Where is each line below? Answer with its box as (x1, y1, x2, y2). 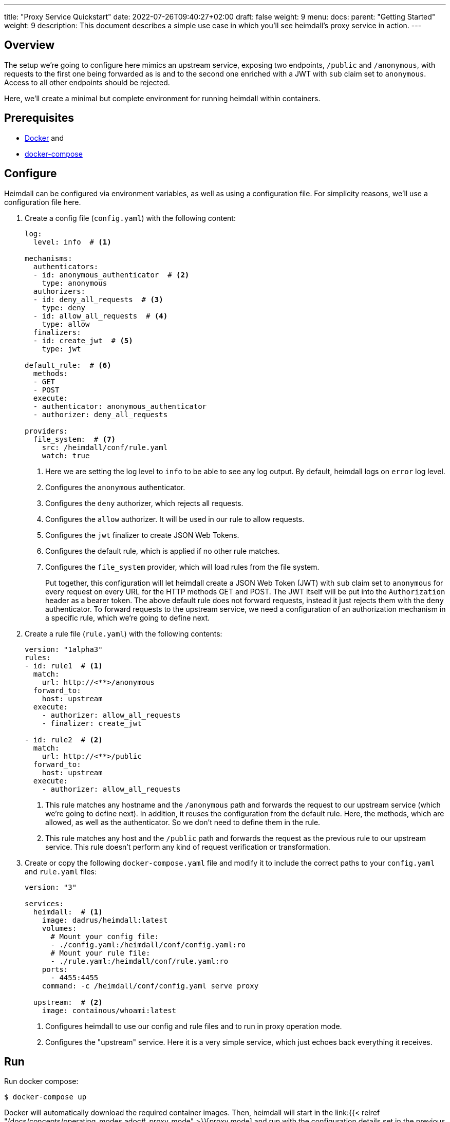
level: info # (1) (33, 237, 111, 246)
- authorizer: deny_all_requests (33, 410, 168, 419)
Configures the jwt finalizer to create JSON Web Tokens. (45, 530, 239, 539)
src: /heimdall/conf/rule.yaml (42, 443, 168, 452)
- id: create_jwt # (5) (33, 336, 133, 345)
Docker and (25, 133, 64, 142)
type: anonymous (42, 278, 107, 287)
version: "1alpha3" (25, 645, 103, 653)
